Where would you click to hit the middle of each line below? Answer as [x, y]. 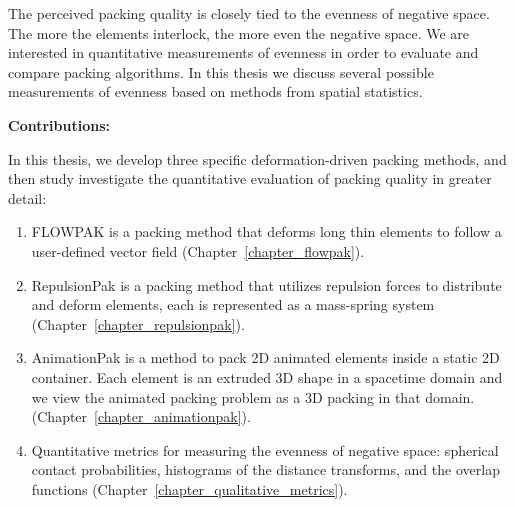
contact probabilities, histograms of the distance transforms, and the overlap [265, 469]
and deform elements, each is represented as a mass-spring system [233, 304]
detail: [27, 197]
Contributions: [59, 124]
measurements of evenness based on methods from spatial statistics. [215, 91]
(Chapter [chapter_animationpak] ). [141, 416]
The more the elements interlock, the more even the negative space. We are [239, 32]
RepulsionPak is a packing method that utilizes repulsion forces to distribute [266, 284]
